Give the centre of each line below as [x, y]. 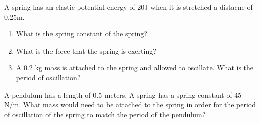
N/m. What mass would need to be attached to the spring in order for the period [130, 105]
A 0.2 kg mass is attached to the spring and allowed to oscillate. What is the [135, 68]
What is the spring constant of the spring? [82, 34]
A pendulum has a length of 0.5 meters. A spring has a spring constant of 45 [123, 94]
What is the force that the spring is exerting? [86, 50]
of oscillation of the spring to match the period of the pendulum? [105, 114]
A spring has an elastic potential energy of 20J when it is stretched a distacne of [128, 7]
